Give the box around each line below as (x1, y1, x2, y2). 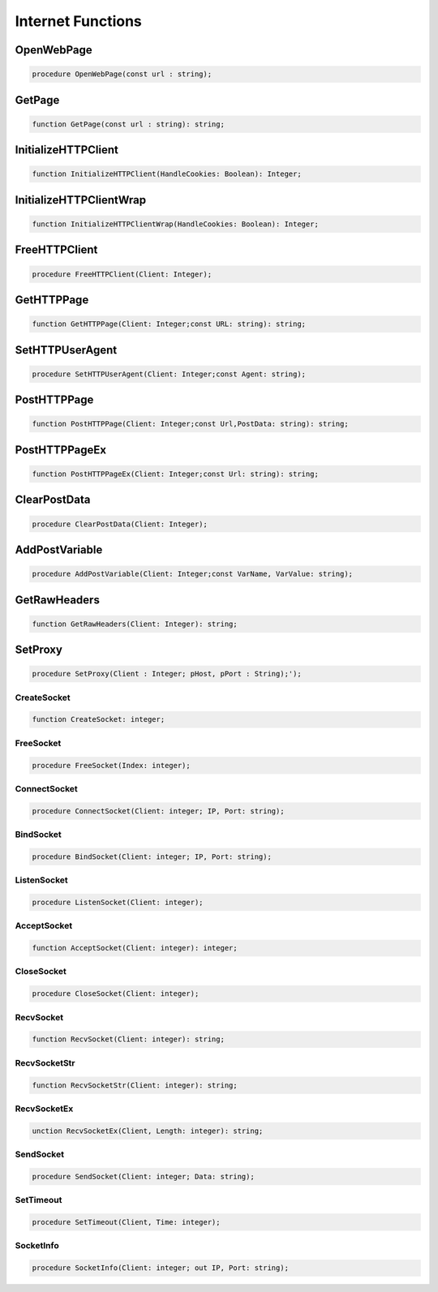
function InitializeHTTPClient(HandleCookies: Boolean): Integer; (32, 170, 302, 178)
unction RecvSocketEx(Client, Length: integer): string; (32, 1126, 264, 1135)
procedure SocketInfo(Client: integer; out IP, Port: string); (32, 1264, 290, 1273)
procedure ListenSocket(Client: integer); (32, 897, 204, 907)
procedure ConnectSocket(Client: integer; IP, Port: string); (32, 806, 285, 815)
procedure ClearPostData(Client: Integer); (32, 519, 208, 529)
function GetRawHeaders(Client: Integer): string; (32, 619, 238, 629)
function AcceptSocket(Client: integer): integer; (32, 943, 238, 953)
